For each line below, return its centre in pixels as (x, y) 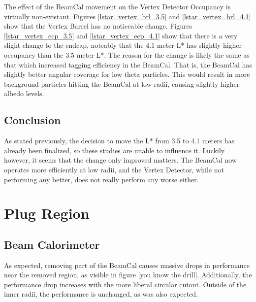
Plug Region (47, 213)
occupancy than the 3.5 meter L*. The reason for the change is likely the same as (127, 54)
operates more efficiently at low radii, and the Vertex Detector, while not (114, 169)
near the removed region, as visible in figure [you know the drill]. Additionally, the (128, 275)
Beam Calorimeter (52, 244)
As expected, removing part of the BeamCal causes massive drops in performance (127, 265)
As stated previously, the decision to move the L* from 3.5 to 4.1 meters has (119, 141)
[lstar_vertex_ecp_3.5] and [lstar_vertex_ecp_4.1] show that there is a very (121, 35)
